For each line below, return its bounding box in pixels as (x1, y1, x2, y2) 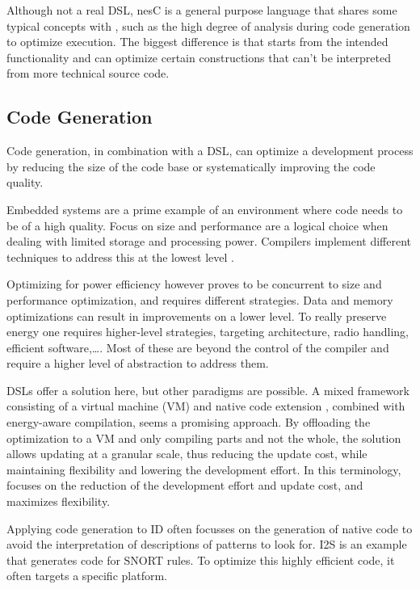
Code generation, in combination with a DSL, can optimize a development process (6, 142, 414, 159)
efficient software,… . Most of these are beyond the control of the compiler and (6, 339, 389, 356)
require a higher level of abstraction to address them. (6, 355, 269, 372)
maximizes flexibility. (6, 493, 111, 510)
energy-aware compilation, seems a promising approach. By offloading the (6, 414, 371, 431)
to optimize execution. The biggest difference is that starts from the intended (6, 33, 388, 50)
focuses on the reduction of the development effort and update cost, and (6, 477, 363, 494)
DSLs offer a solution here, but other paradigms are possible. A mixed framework (6, 381, 409, 398)
